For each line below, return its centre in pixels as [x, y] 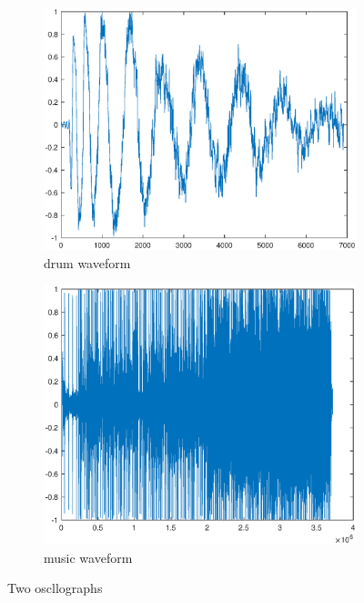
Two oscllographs [55, 588]
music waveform [88, 557]
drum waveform [87, 262]
